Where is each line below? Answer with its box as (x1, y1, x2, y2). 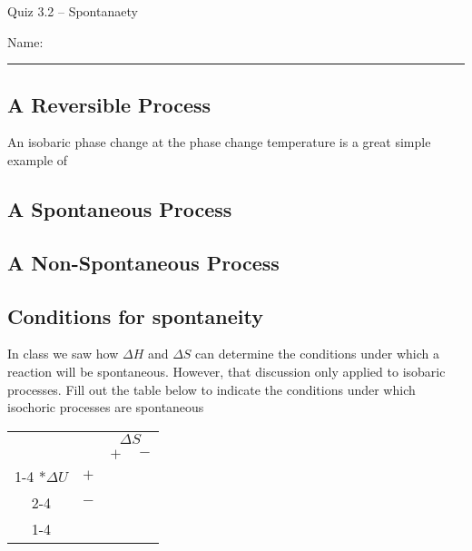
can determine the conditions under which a (195, 344, 439, 363)
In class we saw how (7, 344, 119, 363)
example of (7, 150, 68, 169)
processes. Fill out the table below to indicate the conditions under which (7, 379, 416, 398)
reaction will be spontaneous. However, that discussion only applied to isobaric (7, 361, 446, 380)
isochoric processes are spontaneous (7, 398, 204, 417)
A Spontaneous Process (7, 194, 232, 222)
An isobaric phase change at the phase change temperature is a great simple (7, 133, 431, 152)
